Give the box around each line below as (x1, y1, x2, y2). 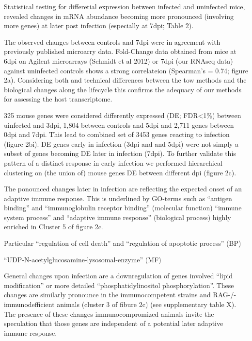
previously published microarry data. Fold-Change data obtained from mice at (4, 46, 236, 56)
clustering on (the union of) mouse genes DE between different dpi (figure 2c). (4, 167, 236, 177)
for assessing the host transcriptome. (4, 94, 112, 104)
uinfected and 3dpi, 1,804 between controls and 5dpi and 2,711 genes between (4, 119, 234, 130)
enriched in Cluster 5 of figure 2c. (4, 222, 103, 232)
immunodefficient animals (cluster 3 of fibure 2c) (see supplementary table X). (4, 299, 236, 309)
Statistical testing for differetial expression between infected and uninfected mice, (4, 1, 245, 11)
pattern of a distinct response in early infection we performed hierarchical (4, 157, 222, 168)
